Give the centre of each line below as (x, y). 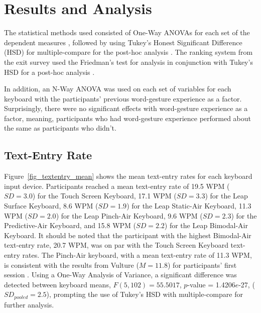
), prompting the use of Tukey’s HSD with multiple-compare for (145, 294)
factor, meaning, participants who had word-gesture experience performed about (128, 118)
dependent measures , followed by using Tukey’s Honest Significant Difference (123, 42)
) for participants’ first (202, 265)
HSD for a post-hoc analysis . (49, 72)
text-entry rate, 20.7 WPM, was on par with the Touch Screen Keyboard (116, 245)
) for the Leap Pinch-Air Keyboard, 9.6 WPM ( (129, 215)
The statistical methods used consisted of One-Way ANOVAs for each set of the (127, 32)
